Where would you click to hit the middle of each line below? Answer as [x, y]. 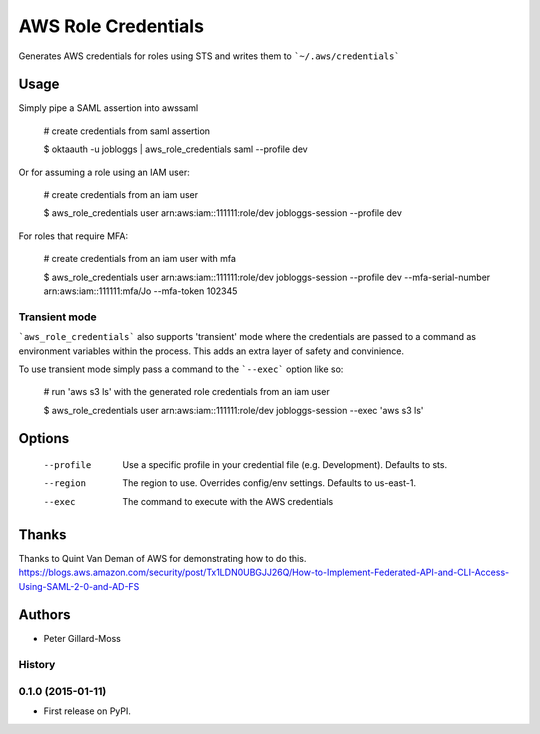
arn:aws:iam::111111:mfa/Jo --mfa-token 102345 [140, 291]
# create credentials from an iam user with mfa [140, 259]
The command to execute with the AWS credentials [228, 501]
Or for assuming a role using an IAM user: [104, 172]
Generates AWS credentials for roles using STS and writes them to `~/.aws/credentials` [209, 56]
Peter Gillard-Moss [82, 639]
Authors [44, 615]
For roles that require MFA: [73, 236]
